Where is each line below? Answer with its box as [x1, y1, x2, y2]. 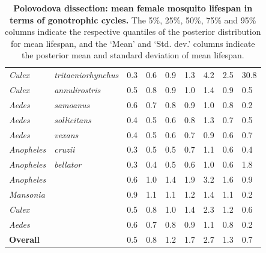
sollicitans [54, 113, 91, 126]
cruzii [54, 143, 75, 156]
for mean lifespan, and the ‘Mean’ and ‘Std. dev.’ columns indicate [10, 37, 255, 49]
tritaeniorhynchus [54, 69, 119, 81]
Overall [9, 233, 40, 245]
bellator [54, 158, 82, 171]
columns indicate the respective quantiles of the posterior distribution [5, 25, 261, 38]
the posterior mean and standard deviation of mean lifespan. [21, 49, 244, 61]
